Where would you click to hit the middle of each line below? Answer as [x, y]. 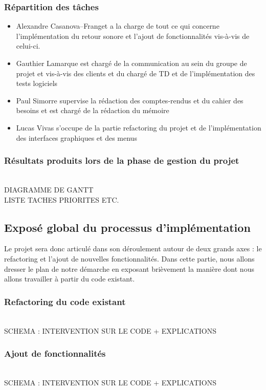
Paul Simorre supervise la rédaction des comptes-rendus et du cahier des [130, 100]
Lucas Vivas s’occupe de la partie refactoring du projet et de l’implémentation [139, 127]
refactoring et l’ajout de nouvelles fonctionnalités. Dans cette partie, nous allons [129, 258]
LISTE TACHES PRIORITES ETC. [62, 199]
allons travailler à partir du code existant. [70, 279]
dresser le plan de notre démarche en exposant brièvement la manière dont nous [129, 268]
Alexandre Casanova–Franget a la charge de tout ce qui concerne [118, 26]
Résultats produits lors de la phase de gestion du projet [122, 160]
